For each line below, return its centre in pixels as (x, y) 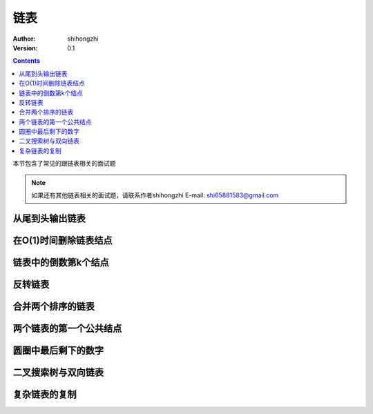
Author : (24, 39)
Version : (25, 48)
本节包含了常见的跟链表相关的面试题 (64, 164)
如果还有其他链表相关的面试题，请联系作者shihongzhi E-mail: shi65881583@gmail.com (155, 195)
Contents (27, 61)
